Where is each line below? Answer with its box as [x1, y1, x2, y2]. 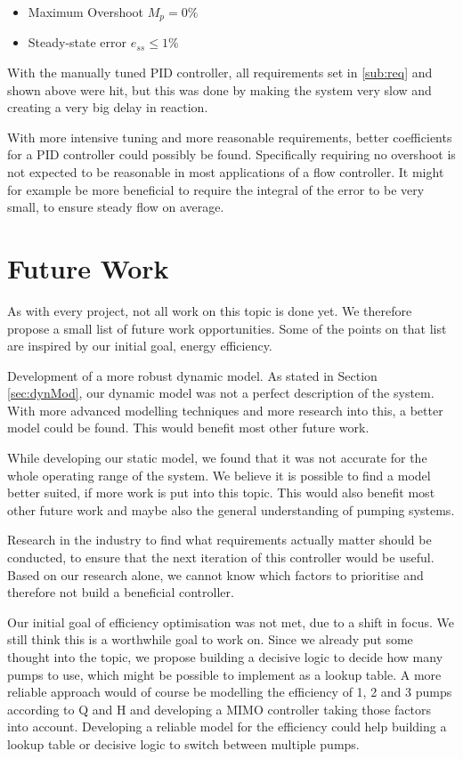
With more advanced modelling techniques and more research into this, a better [7, 400, 443, 419]
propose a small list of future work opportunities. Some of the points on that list [7, 319, 447, 337]
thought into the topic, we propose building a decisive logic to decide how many [7, 648, 443, 666]
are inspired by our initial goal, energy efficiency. [7, 336, 272, 355]
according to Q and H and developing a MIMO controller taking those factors [7, 699, 431, 718]
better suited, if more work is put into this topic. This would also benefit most [7, 483, 435, 502]
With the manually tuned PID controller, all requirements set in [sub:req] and [7, 63, 433, 82]
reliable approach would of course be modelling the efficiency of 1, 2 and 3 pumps [7, 682, 452, 701]
